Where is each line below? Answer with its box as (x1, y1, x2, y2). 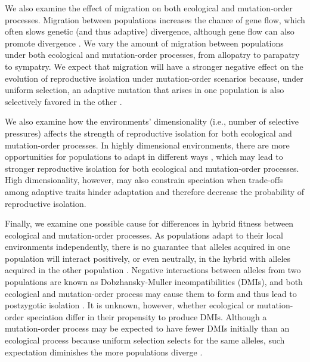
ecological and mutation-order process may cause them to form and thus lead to (5, 287, 297, 299)
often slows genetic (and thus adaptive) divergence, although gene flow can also (5, 25, 294, 38)
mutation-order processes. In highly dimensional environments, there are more (5, 138, 290, 151)
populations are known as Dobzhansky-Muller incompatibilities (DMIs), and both (5, 276, 303, 288)
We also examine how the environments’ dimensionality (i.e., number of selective (5, 115, 299, 128)
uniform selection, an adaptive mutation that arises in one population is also (5, 83, 284, 96)
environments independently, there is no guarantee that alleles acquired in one (5, 240, 290, 253)
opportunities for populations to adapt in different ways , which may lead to (5, 150, 283, 163)
